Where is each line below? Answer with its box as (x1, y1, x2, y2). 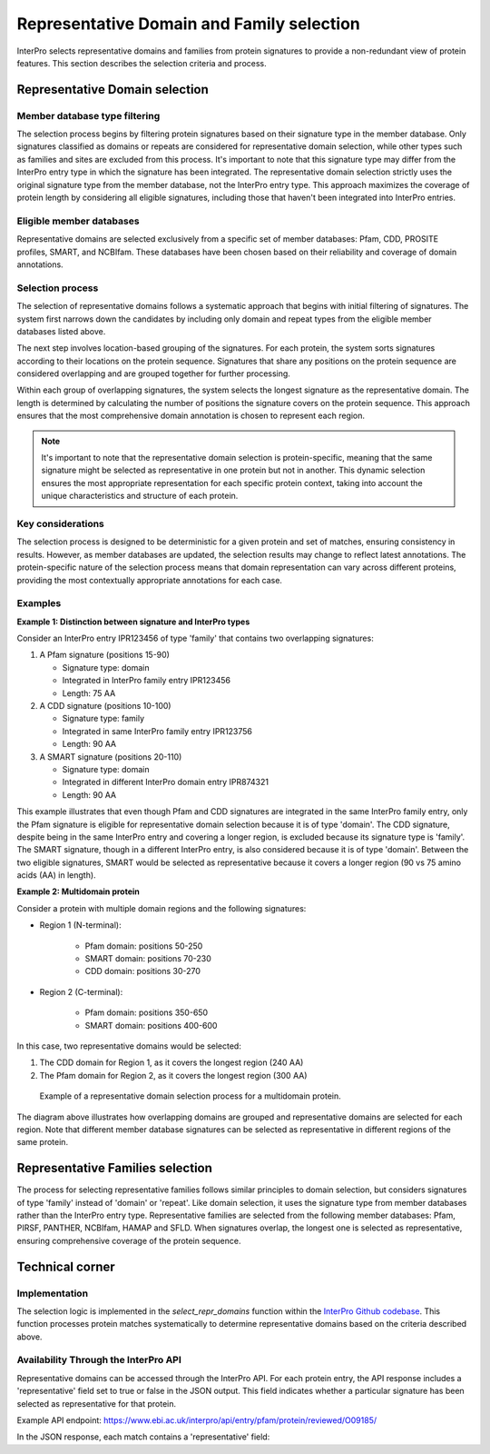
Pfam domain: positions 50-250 (84, 941, 203, 951)
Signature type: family (62, 713, 145, 724)
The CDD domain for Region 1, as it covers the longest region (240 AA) (39, 1057, 304, 1068)
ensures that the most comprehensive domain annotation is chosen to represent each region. (16, 410, 366, 422)
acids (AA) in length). (16, 870, 96, 881)
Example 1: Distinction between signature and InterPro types (16, 616, 250, 627)
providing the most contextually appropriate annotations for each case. (16, 574, 283, 585)
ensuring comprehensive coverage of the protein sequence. (16, 1235, 241, 1246)
